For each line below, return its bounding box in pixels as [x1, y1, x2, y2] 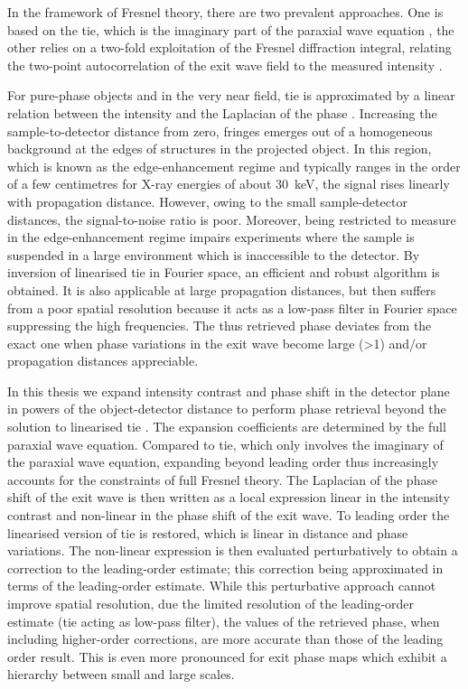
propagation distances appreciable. [7, 351, 199, 370]
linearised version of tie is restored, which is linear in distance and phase [7, 523, 408, 542]
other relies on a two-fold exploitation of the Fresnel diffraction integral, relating [7, 38, 452, 57]
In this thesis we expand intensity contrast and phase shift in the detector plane [7, 381, 450, 400]
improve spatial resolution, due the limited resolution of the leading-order [7, 594, 415, 612]
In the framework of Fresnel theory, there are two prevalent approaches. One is [7, 3, 444, 21]
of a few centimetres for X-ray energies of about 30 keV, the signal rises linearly [7, 174, 450, 193]
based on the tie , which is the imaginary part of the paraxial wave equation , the [7, 20, 454, 39]
